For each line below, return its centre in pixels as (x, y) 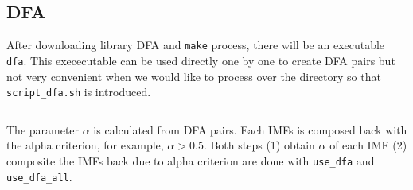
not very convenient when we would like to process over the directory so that (194, 76)
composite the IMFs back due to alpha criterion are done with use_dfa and (191, 160)
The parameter (43, 129)
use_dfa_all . (39, 176)
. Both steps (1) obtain (259, 145)
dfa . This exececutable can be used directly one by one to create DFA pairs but (201, 60)
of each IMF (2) (368, 145)
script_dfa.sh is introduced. (79, 92)
